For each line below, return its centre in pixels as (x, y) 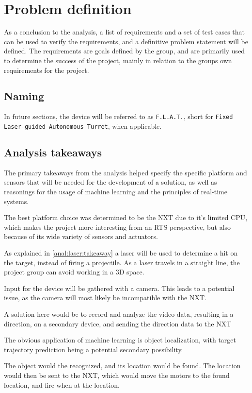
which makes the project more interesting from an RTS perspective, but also (118, 227)
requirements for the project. (47, 70)
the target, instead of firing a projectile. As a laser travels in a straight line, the (122, 262)
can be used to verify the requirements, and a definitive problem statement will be (126, 41)
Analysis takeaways (53, 152)
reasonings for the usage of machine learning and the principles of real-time (116, 191)
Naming (24, 96)
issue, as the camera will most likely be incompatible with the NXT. (105, 298)
